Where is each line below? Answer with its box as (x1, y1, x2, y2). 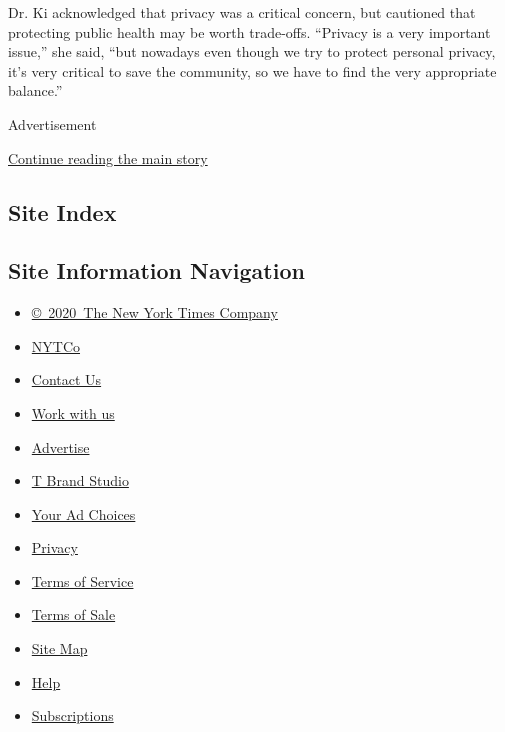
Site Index (8, 196, 117, 227)
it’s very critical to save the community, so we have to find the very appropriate (8, 60, 497, 81)
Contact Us (31, 369, 102, 390)
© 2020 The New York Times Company (31, 302, 278, 323)
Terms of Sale (31, 604, 116, 625)
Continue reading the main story (8, 147, 208, 168)
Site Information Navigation (8, 255, 305, 286)
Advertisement (8, 113, 97, 134)
